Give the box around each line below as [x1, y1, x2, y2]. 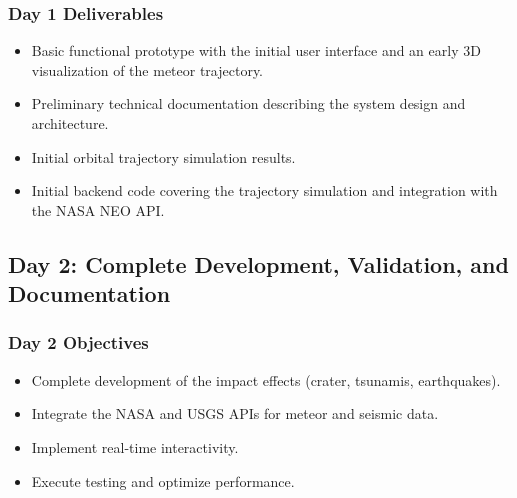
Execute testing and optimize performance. [31, 470, 295, 491]
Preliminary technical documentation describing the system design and [31, 93, 466, 114]
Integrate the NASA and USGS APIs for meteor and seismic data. [31, 403, 439, 424]
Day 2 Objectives [8, 330, 149, 355]
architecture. [31, 113, 109, 133]
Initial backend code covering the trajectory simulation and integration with [31, 180, 498, 201]
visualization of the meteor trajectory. [31, 59, 264, 80]
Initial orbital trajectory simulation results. [31, 146, 296, 167]
